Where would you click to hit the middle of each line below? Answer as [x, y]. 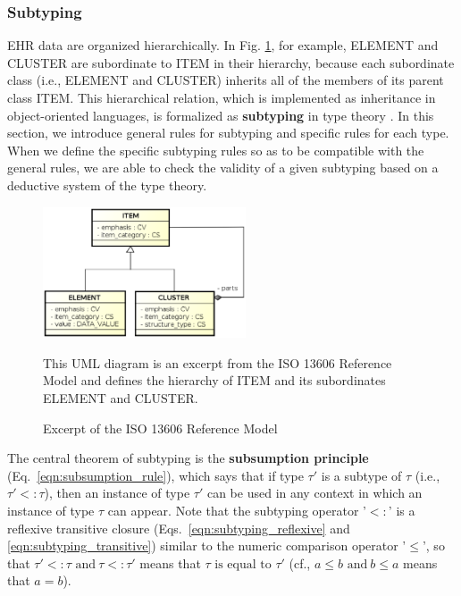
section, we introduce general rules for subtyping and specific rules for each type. [228, 133]
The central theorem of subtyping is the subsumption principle [188, 458]
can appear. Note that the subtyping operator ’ [237, 510]
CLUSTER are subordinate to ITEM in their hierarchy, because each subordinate [231, 62]
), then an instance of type [117, 493]
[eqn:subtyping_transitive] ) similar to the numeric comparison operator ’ [207, 546]
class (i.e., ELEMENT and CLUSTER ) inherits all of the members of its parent [226, 80]
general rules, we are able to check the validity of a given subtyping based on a [223, 168]
